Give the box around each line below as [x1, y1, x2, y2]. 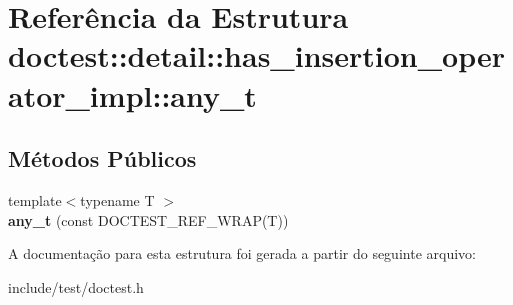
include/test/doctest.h [8, 276, 144, 297]
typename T [80, 189, 155, 210]
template [8, 189, 62, 210]
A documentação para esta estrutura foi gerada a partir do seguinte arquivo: [8, 243, 476, 264]
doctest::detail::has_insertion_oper [8, 35, 505, 76]
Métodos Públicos [8, 143, 197, 174]
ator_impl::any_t [8, 74, 257, 115]
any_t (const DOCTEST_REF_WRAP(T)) [8, 209, 289, 230]
